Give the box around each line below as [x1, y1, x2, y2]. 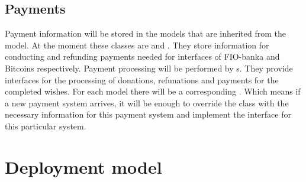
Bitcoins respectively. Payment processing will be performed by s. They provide [5, 61, 293, 74]
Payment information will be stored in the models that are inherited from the [5, 27, 286, 40]
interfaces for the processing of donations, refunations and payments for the [5, 73, 279, 86]
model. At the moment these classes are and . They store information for [5, 38, 269, 51]
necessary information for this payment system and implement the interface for [5, 108, 291, 121]
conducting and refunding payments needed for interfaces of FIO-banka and [5, 50, 280, 63]
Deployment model [5, 154, 162, 178]
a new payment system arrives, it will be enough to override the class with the [5, 96, 289, 109]
